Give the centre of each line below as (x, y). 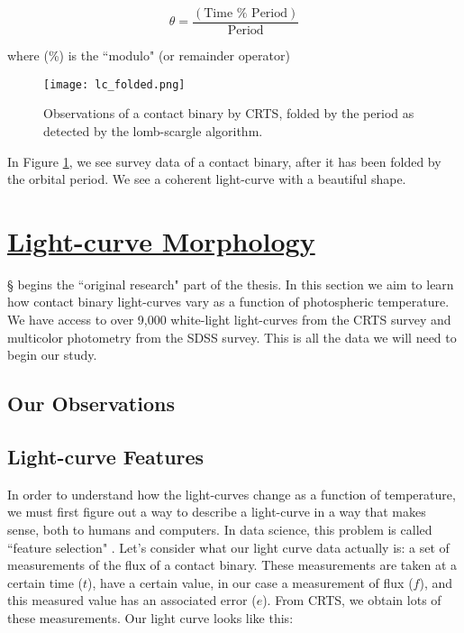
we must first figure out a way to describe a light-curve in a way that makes (217, 512)
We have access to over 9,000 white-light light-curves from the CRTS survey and (229, 319)
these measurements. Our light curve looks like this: (150, 617)
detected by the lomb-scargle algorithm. (153, 130)
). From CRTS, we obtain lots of (352, 600)
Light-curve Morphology (161, 240)
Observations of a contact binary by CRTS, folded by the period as (229, 113)
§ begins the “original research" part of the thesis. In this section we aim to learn (231, 284)
